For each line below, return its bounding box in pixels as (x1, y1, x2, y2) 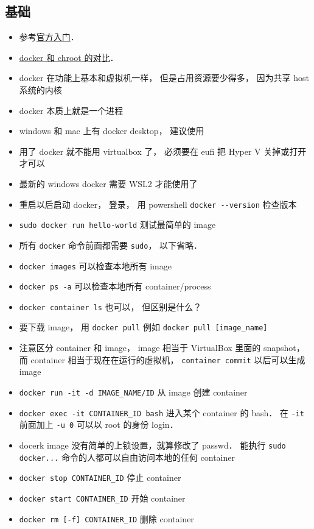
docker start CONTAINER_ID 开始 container (19, 491, 186, 504)
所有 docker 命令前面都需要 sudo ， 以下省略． (19, 238, 203, 251)
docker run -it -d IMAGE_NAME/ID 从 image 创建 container (19, 385, 248, 398)
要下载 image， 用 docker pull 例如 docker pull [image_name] (19, 321, 268, 333)
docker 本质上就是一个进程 (19, 104, 124, 116)
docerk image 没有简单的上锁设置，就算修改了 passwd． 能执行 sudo (19, 438, 286, 451)
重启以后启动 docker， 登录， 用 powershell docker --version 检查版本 (19, 197, 297, 210)
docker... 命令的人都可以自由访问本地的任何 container (19, 450, 235, 463)
